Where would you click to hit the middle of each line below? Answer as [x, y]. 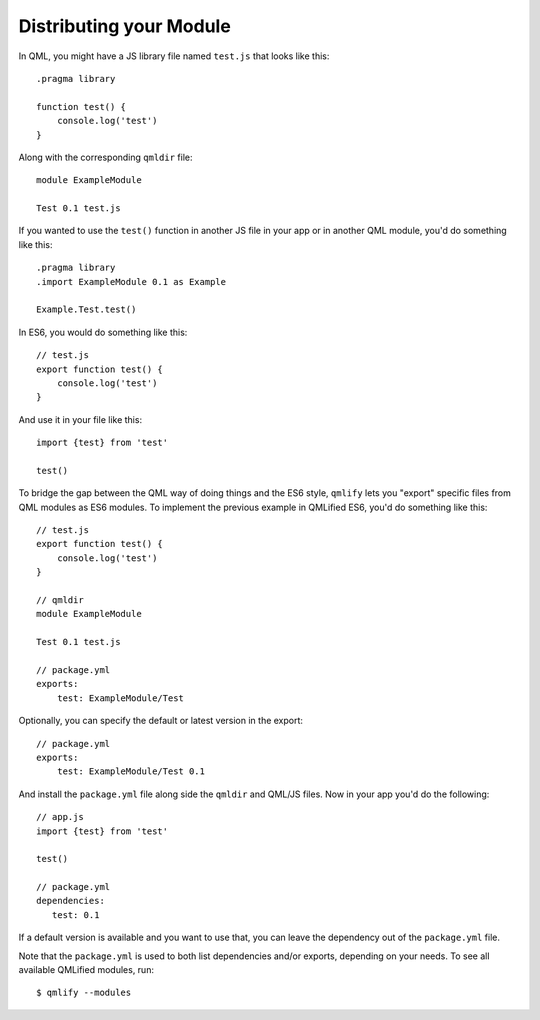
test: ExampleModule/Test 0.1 [130, 771]
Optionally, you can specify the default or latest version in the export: [161, 721]
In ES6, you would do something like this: [103, 332]
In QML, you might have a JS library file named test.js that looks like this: [174, 56]
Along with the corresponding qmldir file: [105, 157]
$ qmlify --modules [84, 993]
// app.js [60, 817]
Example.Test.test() [86, 309]
